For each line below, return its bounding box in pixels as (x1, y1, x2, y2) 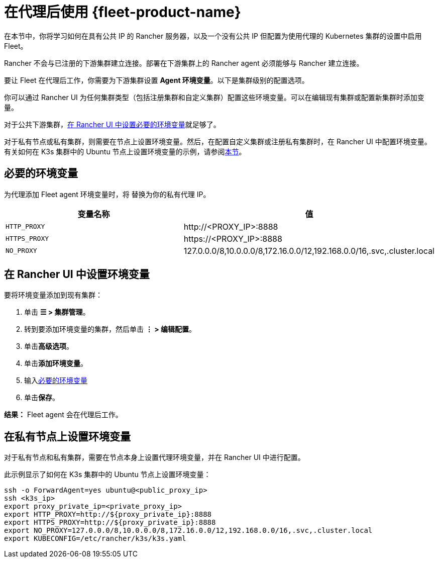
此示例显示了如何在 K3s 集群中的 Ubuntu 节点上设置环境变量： (4, 470, 211, 479)
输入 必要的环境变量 (24, 376, 87, 385)
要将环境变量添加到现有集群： (4, 291, 102, 300)
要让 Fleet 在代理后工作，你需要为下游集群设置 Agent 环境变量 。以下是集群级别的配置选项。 (4, 75, 309, 84)
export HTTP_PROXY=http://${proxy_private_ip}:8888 (4, 510, 212, 519)
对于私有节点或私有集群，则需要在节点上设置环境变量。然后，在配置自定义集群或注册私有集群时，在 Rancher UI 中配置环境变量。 (4, 137, 431, 146)
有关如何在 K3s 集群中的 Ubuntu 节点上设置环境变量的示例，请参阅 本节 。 (4, 147, 246, 156)
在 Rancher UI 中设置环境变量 (4, 268, 150, 281)
